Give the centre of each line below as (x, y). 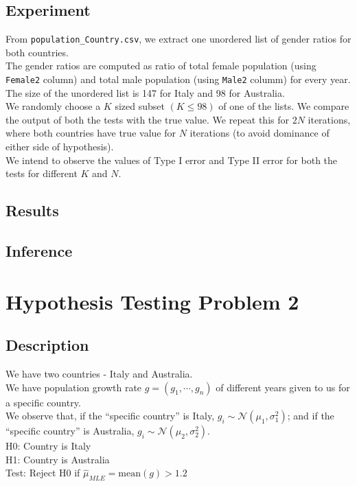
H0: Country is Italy (48, 446)
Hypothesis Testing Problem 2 (152, 301)
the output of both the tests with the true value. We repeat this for (147, 119)
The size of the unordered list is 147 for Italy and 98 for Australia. (145, 92)
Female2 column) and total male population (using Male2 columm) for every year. (178, 79)
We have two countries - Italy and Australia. (99, 373)
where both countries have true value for (91, 133)
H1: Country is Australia (58, 459)
